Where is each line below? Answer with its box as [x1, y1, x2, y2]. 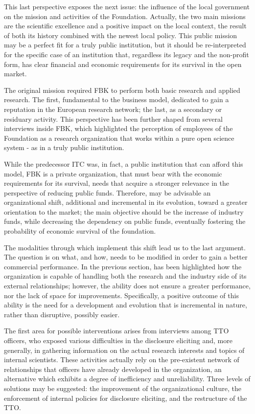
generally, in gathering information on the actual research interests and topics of [4, 345, 245, 355]
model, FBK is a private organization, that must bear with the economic [4, 168, 222, 178]
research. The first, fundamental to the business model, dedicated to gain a [4, 94, 229, 105]
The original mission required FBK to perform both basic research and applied [4, 85, 240, 95]
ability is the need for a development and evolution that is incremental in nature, [4, 300, 247, 310]
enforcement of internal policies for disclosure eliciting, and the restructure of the [4, 392, 247, 403]
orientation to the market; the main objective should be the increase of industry [4, 206, 244, 217]
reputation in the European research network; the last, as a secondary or [4, 104, 222, 114]
